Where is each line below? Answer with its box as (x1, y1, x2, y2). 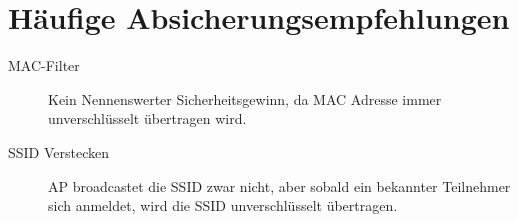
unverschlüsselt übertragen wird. (48, 108, 247, 129)
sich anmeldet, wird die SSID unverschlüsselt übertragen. (48, 195, 398, 216)
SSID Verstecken (8, 141, 110, 162)
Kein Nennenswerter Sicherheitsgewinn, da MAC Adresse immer (48, 88, 442, 109)
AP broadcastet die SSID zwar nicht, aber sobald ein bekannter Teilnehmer (48, 175, 511, 196)
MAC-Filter (8, 55, 80, 76)
